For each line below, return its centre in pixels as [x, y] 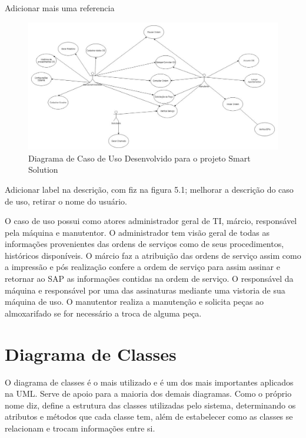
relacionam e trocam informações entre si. [80, 428]
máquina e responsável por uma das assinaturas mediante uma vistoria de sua [145, 290]
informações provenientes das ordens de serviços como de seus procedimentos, [144, 244]
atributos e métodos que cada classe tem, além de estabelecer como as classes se [149, 416]
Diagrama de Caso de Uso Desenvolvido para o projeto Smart [139, 158]
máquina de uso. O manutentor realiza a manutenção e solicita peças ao [134, 302]
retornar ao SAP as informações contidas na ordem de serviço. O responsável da [149, 279]
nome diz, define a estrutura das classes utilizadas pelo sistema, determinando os [150, 405]
